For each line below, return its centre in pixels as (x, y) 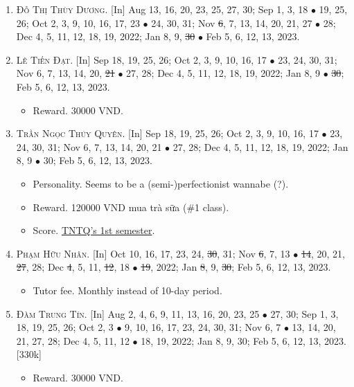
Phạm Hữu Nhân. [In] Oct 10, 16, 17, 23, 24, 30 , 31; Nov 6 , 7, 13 (153, 253)
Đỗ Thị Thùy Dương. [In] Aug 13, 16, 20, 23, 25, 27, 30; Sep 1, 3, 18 (162, 9)
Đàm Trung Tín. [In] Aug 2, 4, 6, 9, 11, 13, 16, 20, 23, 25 (138, 313)
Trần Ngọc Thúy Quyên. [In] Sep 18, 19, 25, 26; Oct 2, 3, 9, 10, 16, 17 (167, 133)
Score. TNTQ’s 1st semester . (94, 230)
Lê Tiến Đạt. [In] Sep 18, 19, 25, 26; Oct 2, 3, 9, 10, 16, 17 (141, 59)
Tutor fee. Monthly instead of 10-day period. (127, 290)
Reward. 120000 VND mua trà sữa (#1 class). (131, 207)
